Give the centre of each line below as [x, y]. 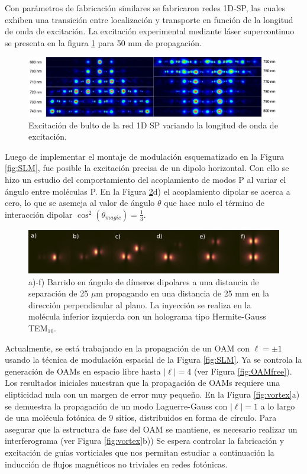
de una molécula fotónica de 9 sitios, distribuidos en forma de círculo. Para [141, 417]
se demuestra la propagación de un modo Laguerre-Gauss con [116, 406]
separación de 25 [59, 293]
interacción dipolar [39, 214]
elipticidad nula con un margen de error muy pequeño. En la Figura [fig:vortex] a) [152, 394]
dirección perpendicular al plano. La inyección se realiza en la [140, 304]
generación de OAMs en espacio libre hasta [83, 371]
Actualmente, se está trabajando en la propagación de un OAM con [127, 348]
